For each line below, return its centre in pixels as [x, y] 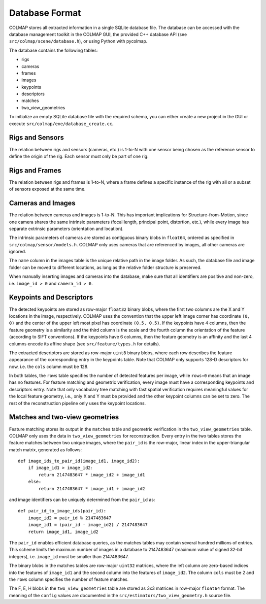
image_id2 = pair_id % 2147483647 [70, 518]
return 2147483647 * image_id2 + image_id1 [92, 475]
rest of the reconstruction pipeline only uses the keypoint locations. [78, 403]
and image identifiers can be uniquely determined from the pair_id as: [82, 500]
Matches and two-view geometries [64, 417]
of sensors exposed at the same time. [47, 189]
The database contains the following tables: [53, 50]
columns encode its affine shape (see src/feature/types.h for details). [85, 344]
